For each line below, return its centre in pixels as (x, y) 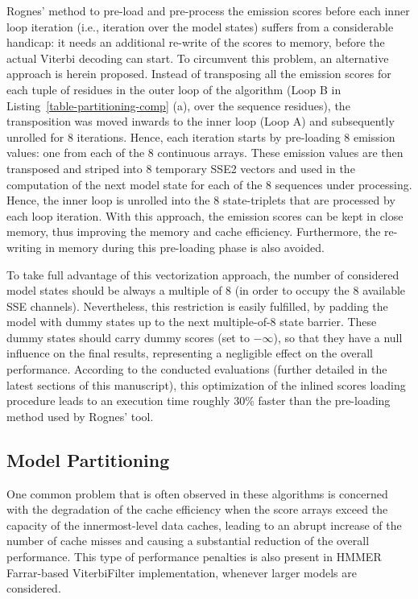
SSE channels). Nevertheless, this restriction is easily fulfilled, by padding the (197, 306)
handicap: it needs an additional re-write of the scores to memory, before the (196, 42)
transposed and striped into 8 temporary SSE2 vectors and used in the (181, 168)
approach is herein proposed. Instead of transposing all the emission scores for (199, 74)
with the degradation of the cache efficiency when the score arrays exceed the (197, 509)
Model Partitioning (88, 459)
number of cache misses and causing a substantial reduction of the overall (188, 541)
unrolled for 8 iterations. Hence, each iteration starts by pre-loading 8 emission (201, 136)
